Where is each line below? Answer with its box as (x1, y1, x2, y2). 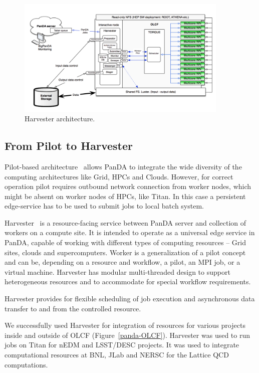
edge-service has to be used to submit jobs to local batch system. (5, 201, 204, 211)
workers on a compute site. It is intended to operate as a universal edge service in (5, 227, 255, 238)
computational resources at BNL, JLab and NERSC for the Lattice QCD (5, 349, 229, 360)
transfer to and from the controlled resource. (5, 303, 141, 313)
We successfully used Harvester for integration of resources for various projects (5, 320, 245, 330)
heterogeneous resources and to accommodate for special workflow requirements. (5, 276, 251, 287)
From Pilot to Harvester (5, 138, 133, 153)
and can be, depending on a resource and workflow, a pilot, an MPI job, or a (5, 257, 240, 267)
